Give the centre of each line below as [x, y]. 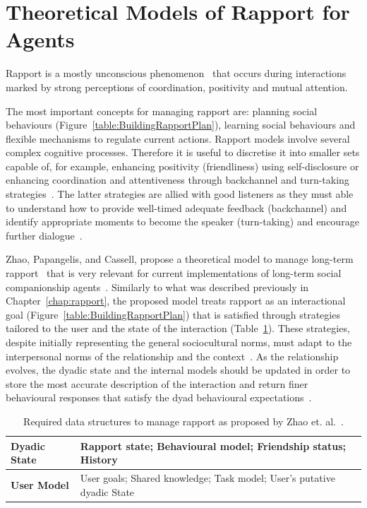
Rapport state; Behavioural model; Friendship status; [213, 445]
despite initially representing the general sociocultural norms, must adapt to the [179, 342]
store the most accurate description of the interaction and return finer [157, 383]
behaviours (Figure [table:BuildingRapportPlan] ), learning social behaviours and [181, 125]
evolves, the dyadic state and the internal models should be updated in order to [178, 370]
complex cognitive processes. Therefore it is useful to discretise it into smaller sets [183, 152]
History [99, 460]
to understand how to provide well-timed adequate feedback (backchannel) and [176, 207]
